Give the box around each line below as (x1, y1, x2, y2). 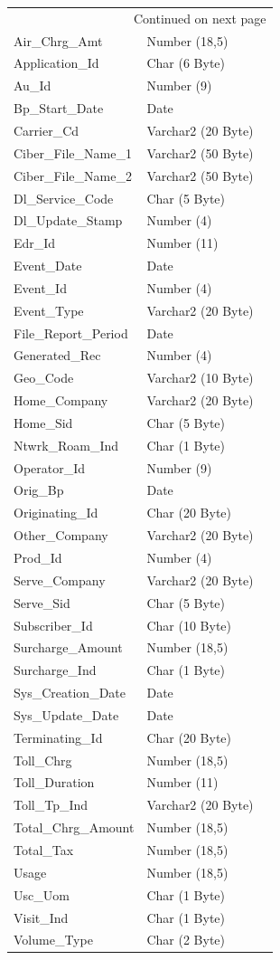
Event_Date (14, 256, 82, 275)
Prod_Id (14, 548, 62, 566)
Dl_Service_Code (14, 188, 114, 207)
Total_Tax (14, 840, 74, 859)
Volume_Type (14, 930, 93, 949)
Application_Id (14, 53, 99, 72)
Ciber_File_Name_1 (14, 143, 132, 162)
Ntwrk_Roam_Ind (14, 435, 119, 454)
